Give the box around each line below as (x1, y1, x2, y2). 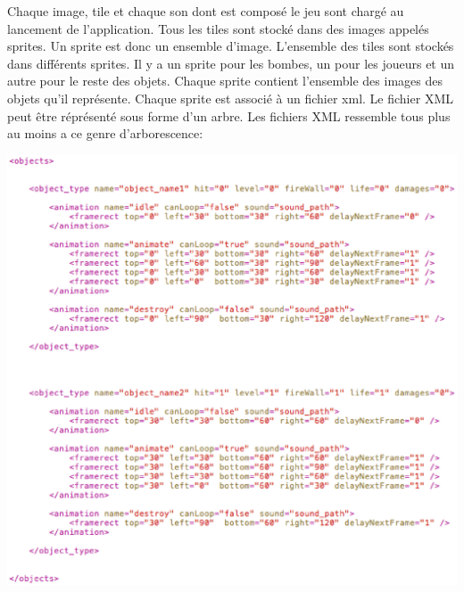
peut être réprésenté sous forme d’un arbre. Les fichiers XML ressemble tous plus (7, 106, 451, 125)
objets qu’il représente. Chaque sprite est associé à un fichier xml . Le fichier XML (7, 88, 453, 107)
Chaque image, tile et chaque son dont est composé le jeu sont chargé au (7, 2, 404, 20)
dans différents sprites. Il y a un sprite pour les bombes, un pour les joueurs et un (7, 53, 455, 72)
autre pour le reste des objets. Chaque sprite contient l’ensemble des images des (7, 71, 443, 90)
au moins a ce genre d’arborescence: (7, 124, 203, 143)
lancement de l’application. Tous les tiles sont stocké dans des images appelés (7, 19, 429, 37)
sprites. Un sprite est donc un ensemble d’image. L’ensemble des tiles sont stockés (7, 37, 454, 55)
